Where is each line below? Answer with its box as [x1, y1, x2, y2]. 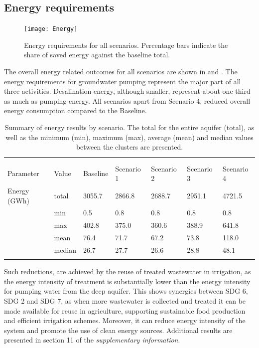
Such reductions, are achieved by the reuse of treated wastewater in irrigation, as [4, 266, 251, 277]
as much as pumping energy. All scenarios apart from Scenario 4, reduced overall [4, 95, 251, 106]
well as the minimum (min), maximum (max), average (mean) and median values [5, 132, 254, 142]
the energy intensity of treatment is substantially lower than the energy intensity [4, 276, 251, 286]
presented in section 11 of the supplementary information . [4, 335, 180, 345]
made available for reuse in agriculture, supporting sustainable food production [4, 305, 246, 316]
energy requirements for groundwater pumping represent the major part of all [4, 76, 241, 86]
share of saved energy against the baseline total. [24, 49, 170, 60]
